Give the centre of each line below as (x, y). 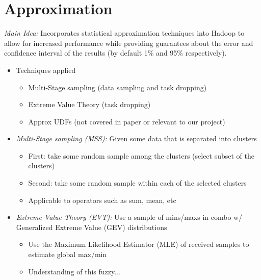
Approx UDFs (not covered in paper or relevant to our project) (127, 121)
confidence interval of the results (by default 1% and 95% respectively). (115, 53)
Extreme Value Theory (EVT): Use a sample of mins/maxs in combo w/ (129, 217)
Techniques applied (46, 70)
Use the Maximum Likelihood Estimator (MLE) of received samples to (139, 244)
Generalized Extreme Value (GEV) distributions (92, 227)
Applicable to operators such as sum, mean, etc (102, 200)
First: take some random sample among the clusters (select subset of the (141, 155)
